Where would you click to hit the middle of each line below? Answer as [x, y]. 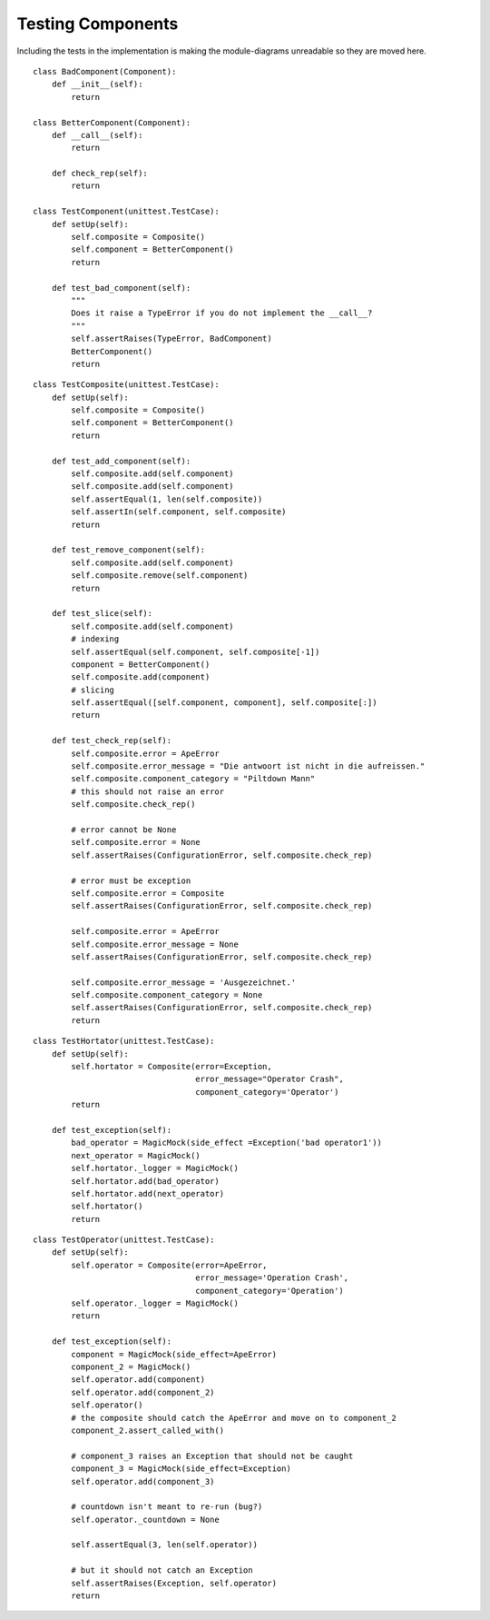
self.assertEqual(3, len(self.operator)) [165, 1545]
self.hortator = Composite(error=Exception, [171, 1067]
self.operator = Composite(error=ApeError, [169, 1265]
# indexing [95, 639]
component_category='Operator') [267, 1092]
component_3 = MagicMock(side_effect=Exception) [181, 1469]
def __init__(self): [97, 84]
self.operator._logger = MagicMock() [155, 1303]
